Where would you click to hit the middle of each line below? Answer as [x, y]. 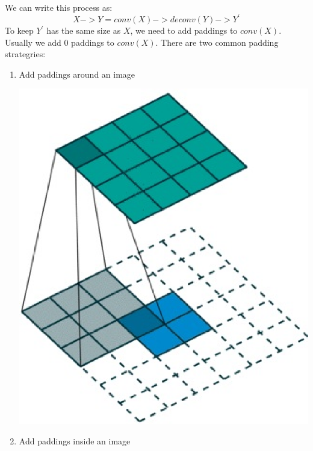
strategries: [25, 54]
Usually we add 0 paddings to [60, 42]
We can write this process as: [59, 7]
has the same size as [84, 30]
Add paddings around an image [77, 74]
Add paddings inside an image [75, 440]
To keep [19, 30]
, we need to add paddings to [184, 30]
